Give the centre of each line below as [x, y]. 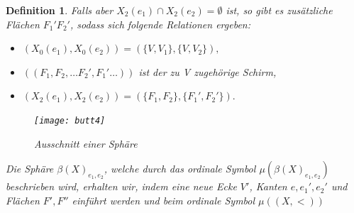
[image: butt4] [70, 120]
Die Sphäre [30, 169]
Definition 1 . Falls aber [60, 10]
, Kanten [268, 186]
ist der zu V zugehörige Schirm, [208, 71]
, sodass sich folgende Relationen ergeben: [160, 24]
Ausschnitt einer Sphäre [86, 143]
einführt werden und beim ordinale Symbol [164, 200]
